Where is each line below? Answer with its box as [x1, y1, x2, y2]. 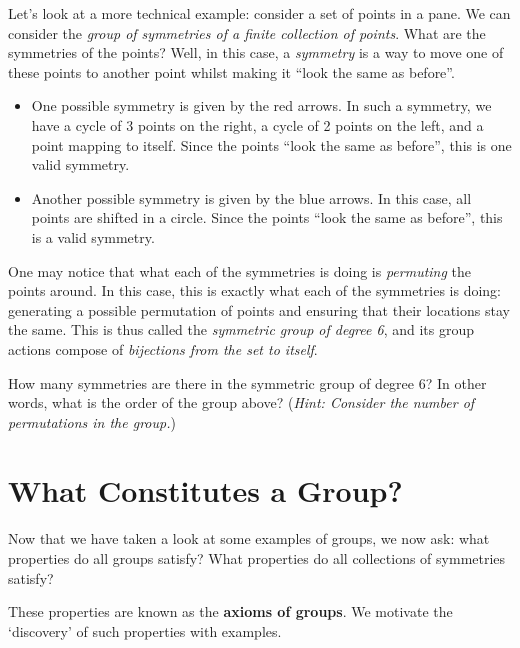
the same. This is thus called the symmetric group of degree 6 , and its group [8, 319, 474, 340]
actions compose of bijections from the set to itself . [8, 338, 318, 359]
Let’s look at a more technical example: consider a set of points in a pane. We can [8, 3, 511, 23]
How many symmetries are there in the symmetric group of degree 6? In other [8, 372, 487, 393]
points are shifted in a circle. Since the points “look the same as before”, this [31, 207, 503, 228]
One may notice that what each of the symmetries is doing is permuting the [8, 260, 472, 281]
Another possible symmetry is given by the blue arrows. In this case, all [31, 187, 472, 208]
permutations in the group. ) [8, 411, 176, 432]
